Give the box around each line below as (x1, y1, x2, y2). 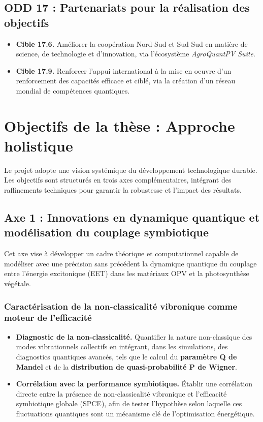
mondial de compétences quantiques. (16, 85, 130, 96)
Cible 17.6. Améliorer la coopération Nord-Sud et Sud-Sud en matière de (16, 38, 248, 49)
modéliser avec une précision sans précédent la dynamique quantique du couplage (4, 258, 257, 268)
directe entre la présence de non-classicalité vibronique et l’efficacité (16, 388, 227, 399)
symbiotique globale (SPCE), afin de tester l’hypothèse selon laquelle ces (16, 398, 242, 409)
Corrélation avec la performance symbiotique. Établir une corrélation (16, 378, 253, 389)
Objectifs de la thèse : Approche (4, 115, 235, 136)
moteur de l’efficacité (4, 311, 92, 324)
